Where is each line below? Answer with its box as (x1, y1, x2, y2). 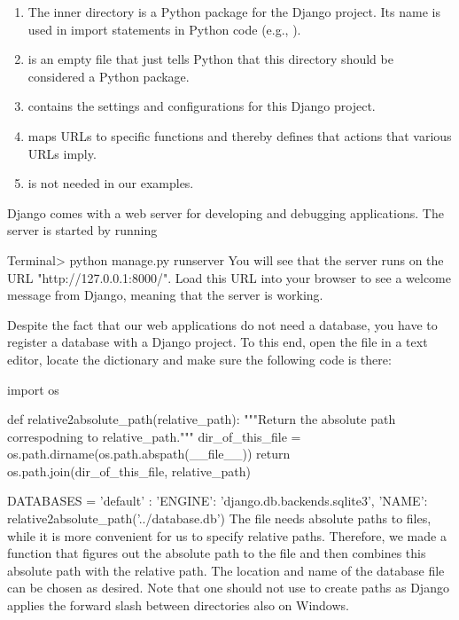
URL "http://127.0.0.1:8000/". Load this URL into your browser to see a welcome (7, 268, 451, 286)
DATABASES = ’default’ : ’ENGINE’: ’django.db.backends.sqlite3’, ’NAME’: (7, 491, 428, 510)
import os (7, 380, 59, 398)
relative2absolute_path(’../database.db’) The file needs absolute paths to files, (7, 509, 432, 528)
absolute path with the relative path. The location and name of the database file (7, 561, 445, 579)
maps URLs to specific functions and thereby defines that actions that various (27, 126, 452, 145)
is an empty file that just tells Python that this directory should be (27, 50, 393, 68)
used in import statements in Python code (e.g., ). (27, 20, 301, 38)
